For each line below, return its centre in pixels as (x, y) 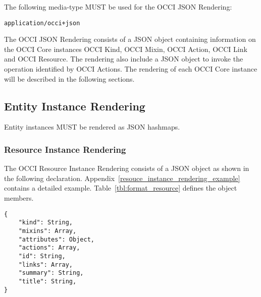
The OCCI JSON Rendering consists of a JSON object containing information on (130, 39)
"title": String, (47, 281)
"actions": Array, (49, 248)
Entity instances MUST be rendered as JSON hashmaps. (92, 127)
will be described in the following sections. (69, 78)
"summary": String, (51, 273)
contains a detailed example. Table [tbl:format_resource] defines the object (121, 188)
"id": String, (42, 256)
